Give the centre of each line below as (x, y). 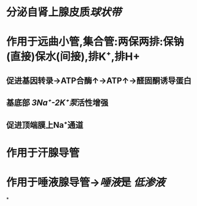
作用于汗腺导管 (43, 153)
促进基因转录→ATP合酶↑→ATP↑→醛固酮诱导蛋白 (99, 80)
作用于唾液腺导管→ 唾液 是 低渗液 (86, 182)
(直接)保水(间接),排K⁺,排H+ (73, 57)
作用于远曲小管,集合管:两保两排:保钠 (95, 42)
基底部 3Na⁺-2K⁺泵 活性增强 (57, 103)
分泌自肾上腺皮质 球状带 (64, 12)
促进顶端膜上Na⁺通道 (45, 125)
